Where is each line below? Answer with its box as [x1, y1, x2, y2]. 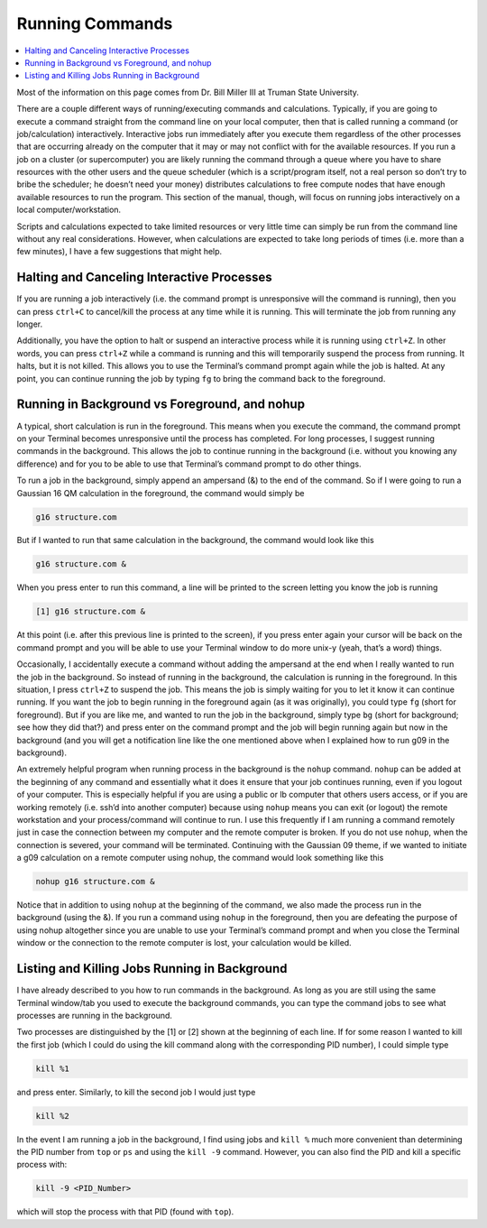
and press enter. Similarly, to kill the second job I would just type [16, 1086, 256, 1097]
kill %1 [35, 1063, 69, 1074]
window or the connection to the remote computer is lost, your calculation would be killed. [16, 937, 352, 948]
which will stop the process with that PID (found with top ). [16, 1206, 234, 1217]
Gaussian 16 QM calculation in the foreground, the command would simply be [16, 487, 305, 498]
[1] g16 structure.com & [35, 606, 146, 617]
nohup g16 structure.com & [35, 876, 155, 887]
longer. [16, 319, 43, 329]
